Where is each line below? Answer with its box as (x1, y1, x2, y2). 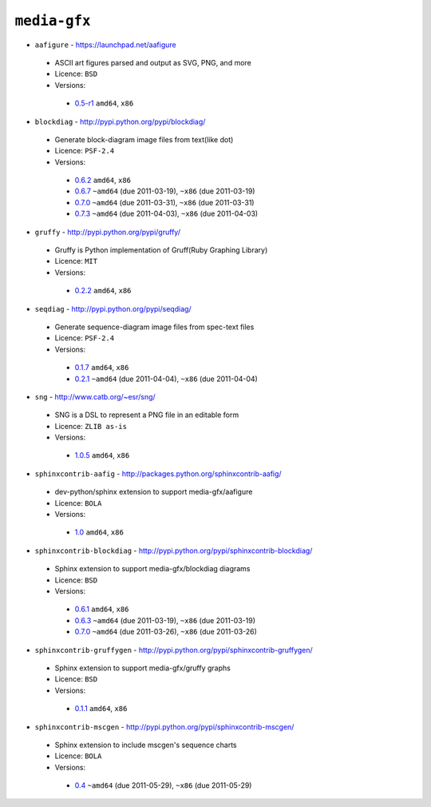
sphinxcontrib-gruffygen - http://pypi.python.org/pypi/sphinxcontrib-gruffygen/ (34, 645, 313, 654)
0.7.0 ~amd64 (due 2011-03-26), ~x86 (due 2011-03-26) (74, 627, 257, 637)
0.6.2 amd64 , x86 (74, 176, 132, 185)
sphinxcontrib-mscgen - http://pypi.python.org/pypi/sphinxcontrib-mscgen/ (34, 722, 295, 731)
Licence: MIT (54, 256, 98, 266)
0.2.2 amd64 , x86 (74, 286, 132, 296)
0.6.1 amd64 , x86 (74, 604, 129, 614)
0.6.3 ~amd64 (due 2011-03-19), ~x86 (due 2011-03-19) (74, 615, 255, 625)
